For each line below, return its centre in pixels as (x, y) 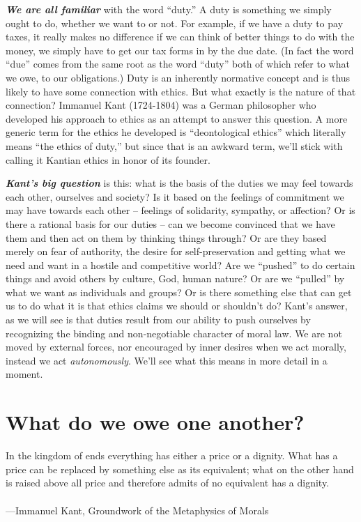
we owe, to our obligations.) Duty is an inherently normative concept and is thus (178, 77)
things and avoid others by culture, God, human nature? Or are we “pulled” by (175, 278)
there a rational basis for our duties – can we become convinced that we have (170, 223)
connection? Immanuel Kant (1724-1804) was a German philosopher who (161, 105)
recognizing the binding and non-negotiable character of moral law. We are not (174, 333)
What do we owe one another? (155, 422)
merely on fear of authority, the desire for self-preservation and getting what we (176, 251)
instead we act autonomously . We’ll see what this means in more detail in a (167, 360)
